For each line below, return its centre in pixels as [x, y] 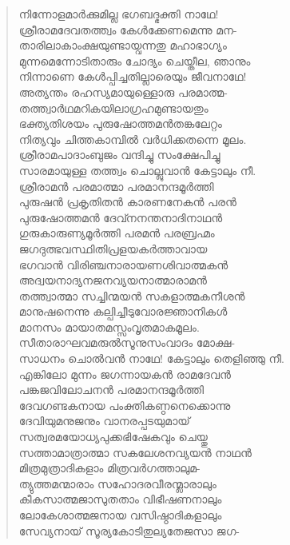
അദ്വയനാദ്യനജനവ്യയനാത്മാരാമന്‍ [113, 280]
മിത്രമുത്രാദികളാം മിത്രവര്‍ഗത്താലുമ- [109, 468]
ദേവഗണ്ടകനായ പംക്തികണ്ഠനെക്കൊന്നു [125, 405]
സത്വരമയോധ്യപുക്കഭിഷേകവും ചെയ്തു [113, 437]
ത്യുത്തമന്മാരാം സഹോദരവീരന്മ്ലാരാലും [117, 483]
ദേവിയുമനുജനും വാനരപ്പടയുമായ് [104, 421]
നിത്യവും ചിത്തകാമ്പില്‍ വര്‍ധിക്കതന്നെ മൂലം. [133, 139]
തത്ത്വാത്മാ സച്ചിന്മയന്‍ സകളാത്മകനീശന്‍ [132, 295]
